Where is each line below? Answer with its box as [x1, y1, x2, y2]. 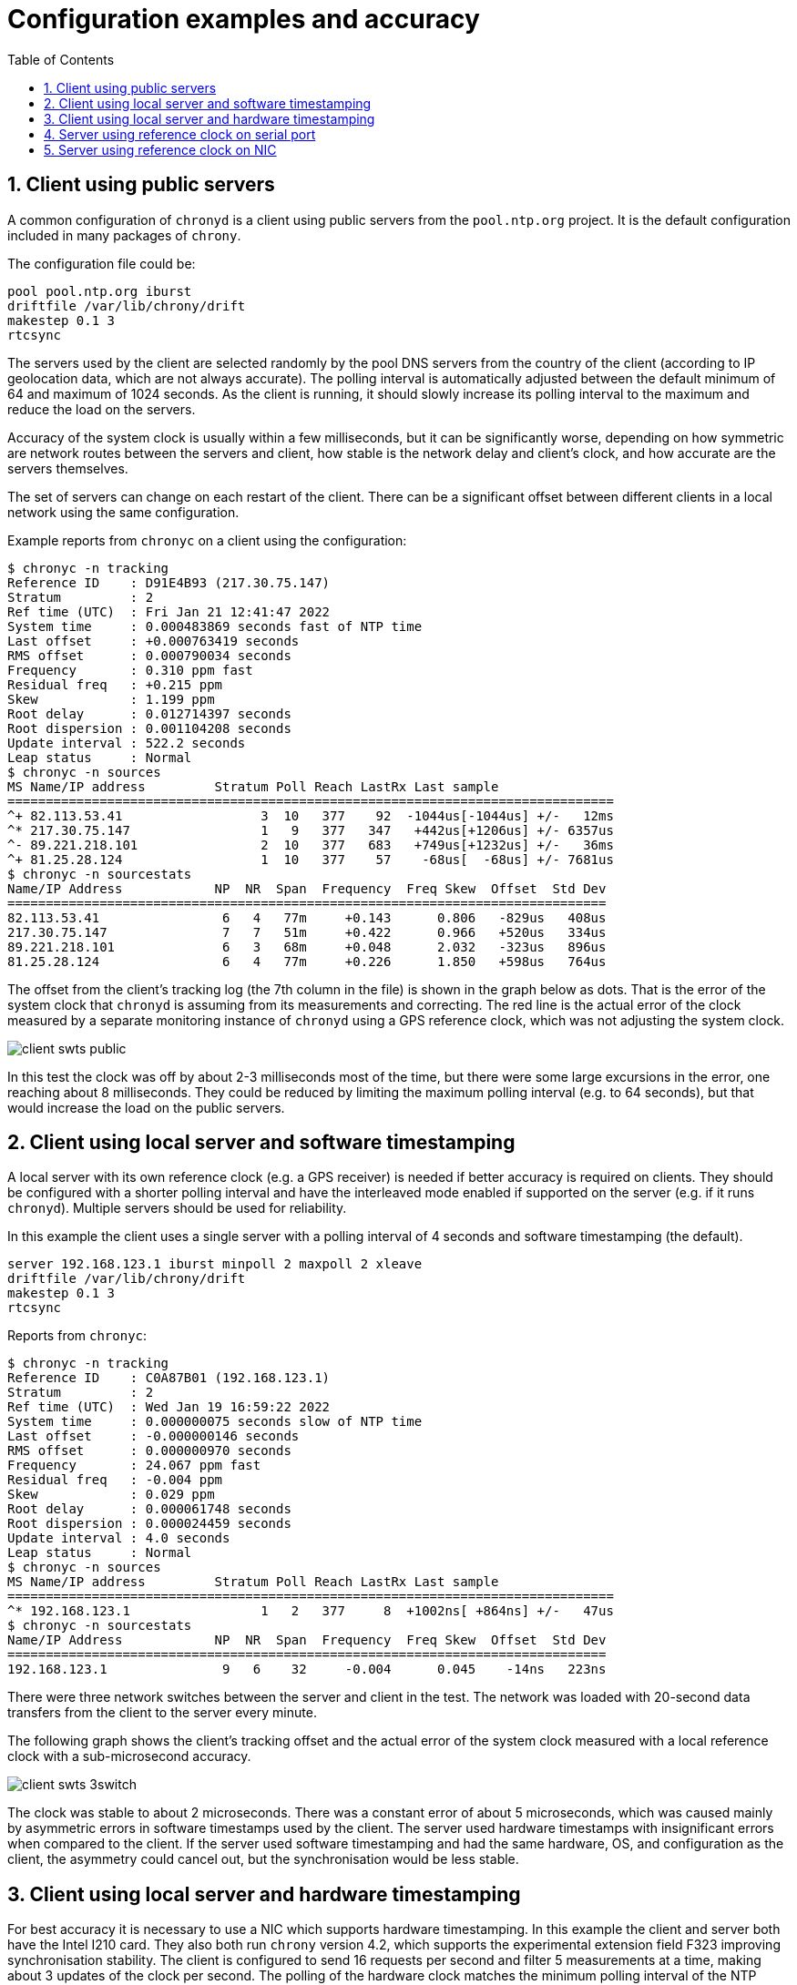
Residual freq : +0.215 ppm [7, 677, 223, 692]
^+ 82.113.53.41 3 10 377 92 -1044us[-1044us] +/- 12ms [7, 808, 614, 823]
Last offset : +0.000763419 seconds [7, 633, 300, 648]
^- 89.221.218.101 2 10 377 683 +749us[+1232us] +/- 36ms [7, 837, 614, 852]
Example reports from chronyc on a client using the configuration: [7, 532, 407, 548]
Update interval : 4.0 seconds [7, 1531, 230, 1546]
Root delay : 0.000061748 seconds [7, 1501, 291, 1517]
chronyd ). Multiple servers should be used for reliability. [7, 1200, 347, 1216]
